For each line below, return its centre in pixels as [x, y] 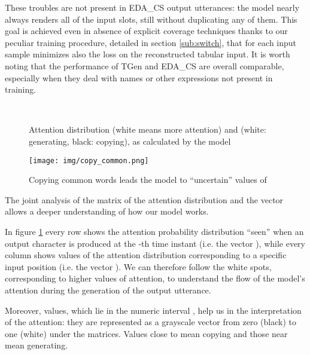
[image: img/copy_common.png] [89, 160]
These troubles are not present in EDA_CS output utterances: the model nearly [152, 7]
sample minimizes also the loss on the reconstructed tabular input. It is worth [148, 54]
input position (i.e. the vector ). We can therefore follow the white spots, [138, 266]
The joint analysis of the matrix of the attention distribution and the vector [144, 199]
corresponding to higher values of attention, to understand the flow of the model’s [155, 278]
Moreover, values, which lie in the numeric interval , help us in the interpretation [153, 310]
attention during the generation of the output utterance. [108, 290]
